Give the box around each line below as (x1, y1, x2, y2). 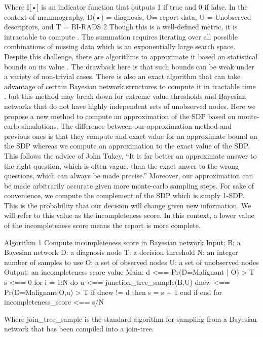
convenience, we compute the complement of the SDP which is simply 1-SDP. (4, 190, 245, 201)
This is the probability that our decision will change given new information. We (4, 200, 251, 210)
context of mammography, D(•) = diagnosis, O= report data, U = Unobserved (4, 11, 251, 22)
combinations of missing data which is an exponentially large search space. (4, 41, 236, 52)
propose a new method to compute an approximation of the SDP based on (4, 110, 236, 121)
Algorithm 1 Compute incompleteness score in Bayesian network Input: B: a (4, 237, 241, 247)
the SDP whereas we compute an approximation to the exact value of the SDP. (4, 140, 250, 151)
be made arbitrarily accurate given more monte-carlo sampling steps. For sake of (4, 180, 254, 191)
